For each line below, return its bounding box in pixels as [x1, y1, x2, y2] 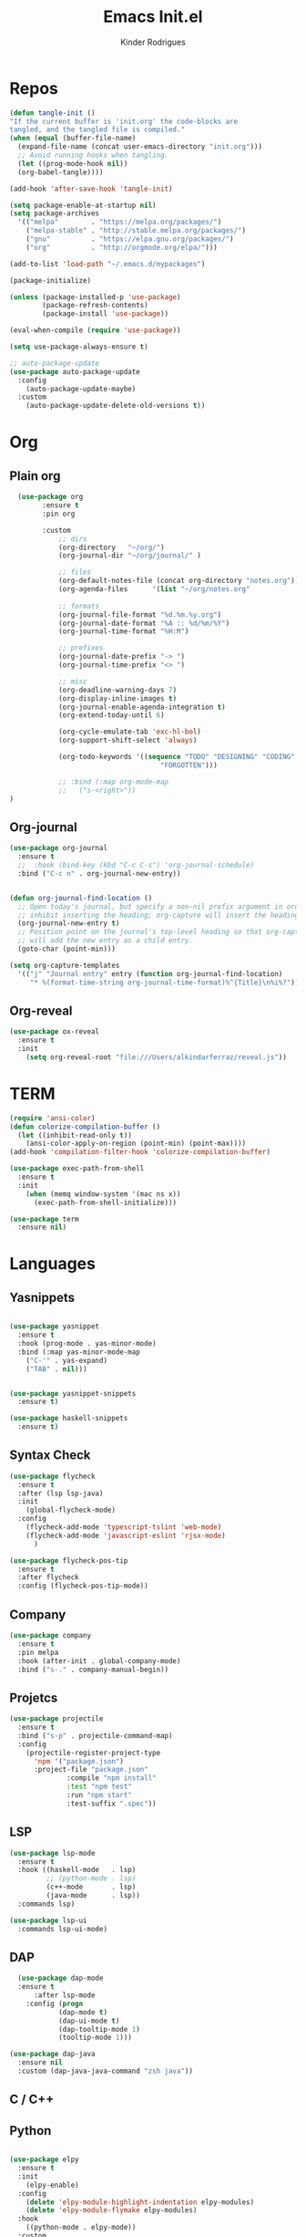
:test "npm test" [66, 1782, 132, 1792]
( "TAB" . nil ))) [25, 1364, 88, 1374]
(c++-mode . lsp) [46, 1882, 137, 1892]
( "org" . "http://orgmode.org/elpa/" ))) [25, 243, 219, 252]
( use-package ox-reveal [9, 1027, 100, 1036]
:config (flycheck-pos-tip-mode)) [17, 1581, 148, 1591]
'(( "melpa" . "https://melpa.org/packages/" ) [17, 217, 222, 227]
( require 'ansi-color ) [9, 1113, 96, 1123]
